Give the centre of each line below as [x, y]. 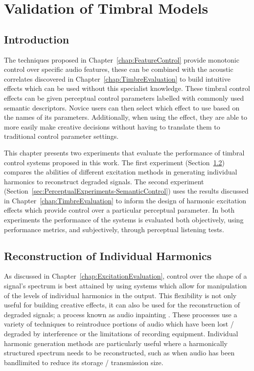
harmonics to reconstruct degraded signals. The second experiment [104, 181]
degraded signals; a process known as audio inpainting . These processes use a [121, 314]
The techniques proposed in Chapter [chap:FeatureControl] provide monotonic [122, 59]
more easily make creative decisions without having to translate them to [112, 126]
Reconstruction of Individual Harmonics [108, 255]
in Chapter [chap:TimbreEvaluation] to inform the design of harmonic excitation [125, 200]
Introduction [37, 39]
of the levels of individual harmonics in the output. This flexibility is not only [120, 295]
